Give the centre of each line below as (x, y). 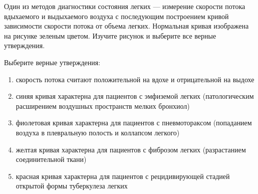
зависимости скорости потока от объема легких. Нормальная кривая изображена (126, 26)
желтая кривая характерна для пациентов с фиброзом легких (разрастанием (131, 149)
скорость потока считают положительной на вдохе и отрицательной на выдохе (135, 79)
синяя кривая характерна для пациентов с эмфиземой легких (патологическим (135, 96)
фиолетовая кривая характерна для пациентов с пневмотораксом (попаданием (134, 123)
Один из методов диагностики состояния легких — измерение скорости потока (125, 6)
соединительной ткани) (51, 159)
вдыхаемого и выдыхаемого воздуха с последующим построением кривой (116, 16)
